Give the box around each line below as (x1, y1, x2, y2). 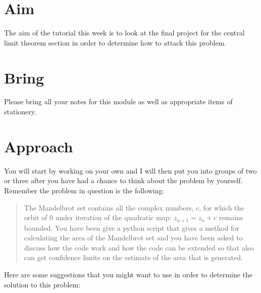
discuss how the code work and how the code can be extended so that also (24, 242, 254, 253)
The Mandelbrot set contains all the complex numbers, (24, 202, 194, 213)
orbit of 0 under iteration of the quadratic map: (24, 212, 172, 223)
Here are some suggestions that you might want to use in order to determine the (4, 269, 253, 279)
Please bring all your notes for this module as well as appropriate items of (4, 96, 233, 107)
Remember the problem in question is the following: (4, 185, 165, 195)
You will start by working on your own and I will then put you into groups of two (4, 165, 257, 176)
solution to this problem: (4, 279, 81, 289)
